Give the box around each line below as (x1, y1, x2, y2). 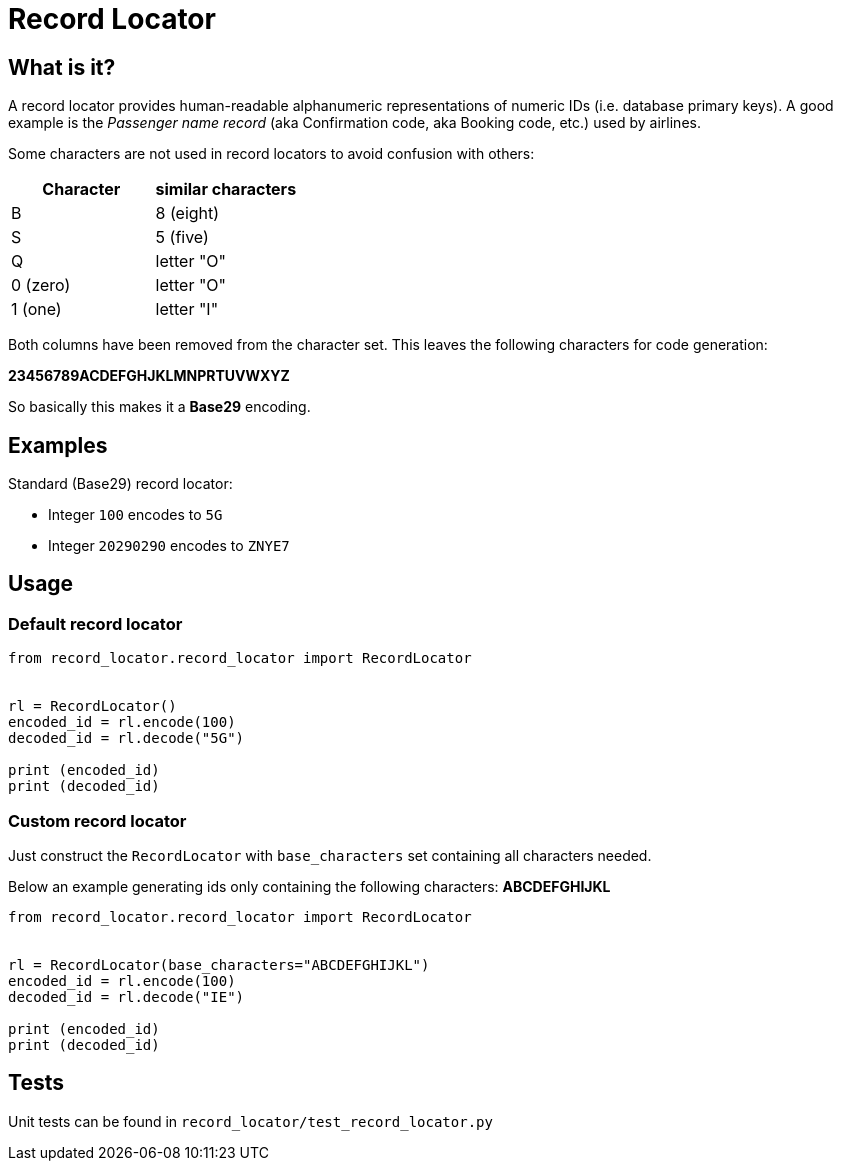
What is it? (8, 54, 116, 80)
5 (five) (155, 227, 209, 248)
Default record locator (8, 613, 183, 634)
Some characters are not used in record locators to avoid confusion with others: (8, 145, 535, 163)
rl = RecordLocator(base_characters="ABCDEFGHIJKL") (8, 956, 430, 973)
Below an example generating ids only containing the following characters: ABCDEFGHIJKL (8, 877, 611, 895)
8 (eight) (155, 203, 220, 224)
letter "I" (155, 299, 219, 320)
